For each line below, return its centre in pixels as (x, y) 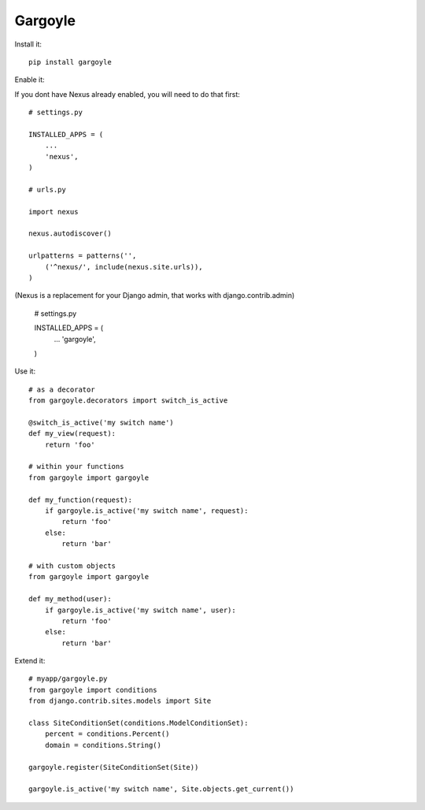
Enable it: (30, 80)
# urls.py (47, 189)
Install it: (28, 44)
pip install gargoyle (70, 62)
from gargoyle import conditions (93, 690)
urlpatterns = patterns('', (83, 256)
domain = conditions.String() (103, 745)
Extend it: (30, 661)
